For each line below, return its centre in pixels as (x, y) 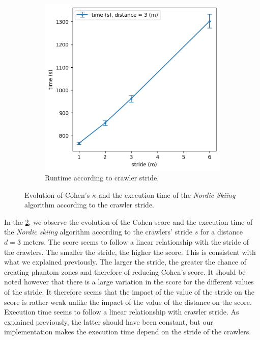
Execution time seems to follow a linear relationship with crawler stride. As (122, 312)
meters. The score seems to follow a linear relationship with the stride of (136, 242)
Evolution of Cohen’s (57, 194)
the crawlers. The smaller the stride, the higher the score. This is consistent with (130, 252)
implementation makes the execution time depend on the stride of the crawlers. (128, 332)
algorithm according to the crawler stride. (89, 205)
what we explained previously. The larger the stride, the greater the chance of (125, 262)
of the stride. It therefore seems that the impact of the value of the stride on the (129, 292)
